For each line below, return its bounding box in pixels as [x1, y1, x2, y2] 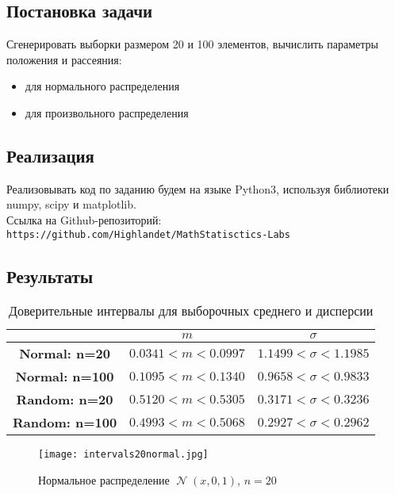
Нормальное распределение [38, 472, 170, 488]
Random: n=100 [13, 413, 117, 432]
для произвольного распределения [25, 104, 189, 121]
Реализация [6, 143, 94, 167]
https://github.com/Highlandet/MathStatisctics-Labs [6, 228, 290, 240]
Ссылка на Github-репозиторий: [6, 211, 162, 228]
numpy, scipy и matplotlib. [6, 196, 136, 213]
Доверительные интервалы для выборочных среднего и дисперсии [8, 301, 374, 320]
